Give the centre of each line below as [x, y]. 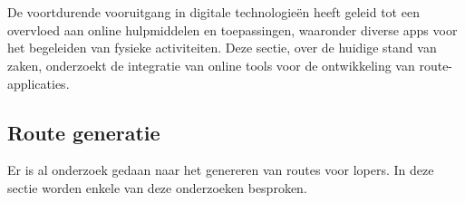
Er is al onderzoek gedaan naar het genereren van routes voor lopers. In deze [221, 170]
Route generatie [84, 132]
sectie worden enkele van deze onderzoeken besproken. [157, 187]
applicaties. [39, 83]
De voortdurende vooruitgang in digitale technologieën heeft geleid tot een [213, 12]
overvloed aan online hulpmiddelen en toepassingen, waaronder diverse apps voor [232, 29]
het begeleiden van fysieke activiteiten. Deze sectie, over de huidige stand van [222, 48]
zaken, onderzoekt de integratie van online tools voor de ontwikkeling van [211, 65]
